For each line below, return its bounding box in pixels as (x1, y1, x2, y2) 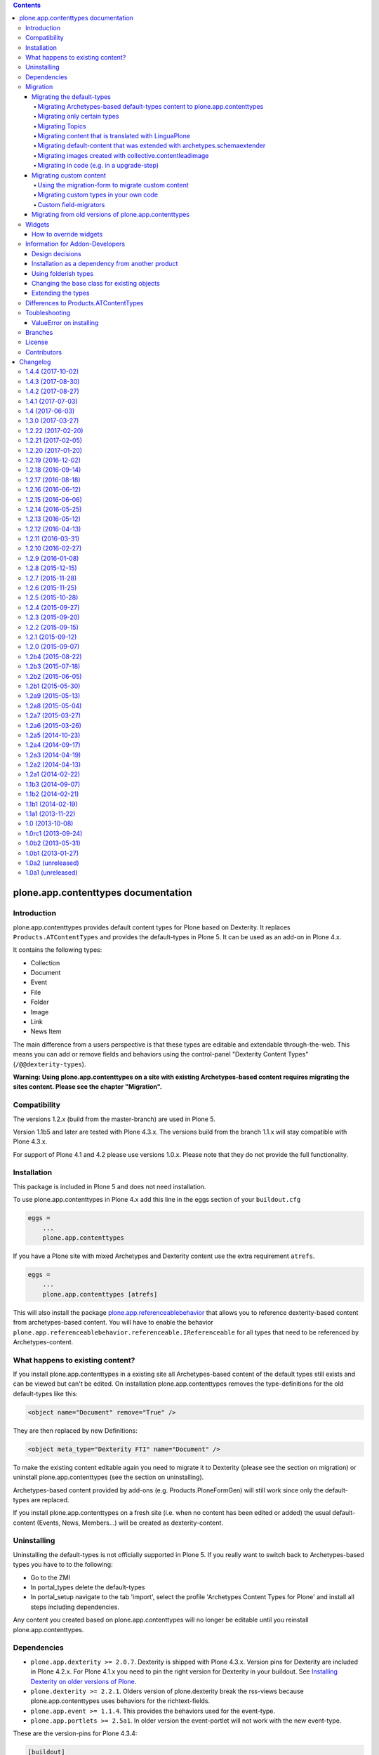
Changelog (19, 358, 51, 366)
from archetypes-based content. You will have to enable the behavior (13, 1318, 214, 1327)
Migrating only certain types (37, 112, 119, 121)
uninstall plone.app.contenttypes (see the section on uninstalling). (13, 1473, 204, 1481)
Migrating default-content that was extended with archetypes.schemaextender (37, 141, 266, 150)
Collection (30, 958, 60, 967)
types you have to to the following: (13, 1561, 113, 1569)
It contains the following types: (13, 946, 102, 954)
